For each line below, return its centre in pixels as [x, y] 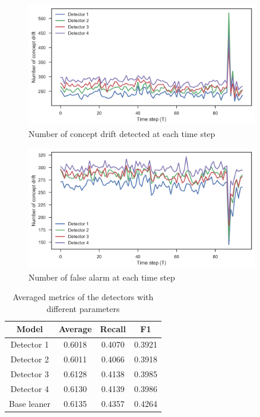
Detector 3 [30, 374]
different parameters [83, 308]
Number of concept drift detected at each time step [122, 134]
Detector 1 [30, 344]
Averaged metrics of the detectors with [83, 297]
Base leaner [30, 403]
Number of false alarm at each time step [102, 277]
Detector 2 [30, 359]
